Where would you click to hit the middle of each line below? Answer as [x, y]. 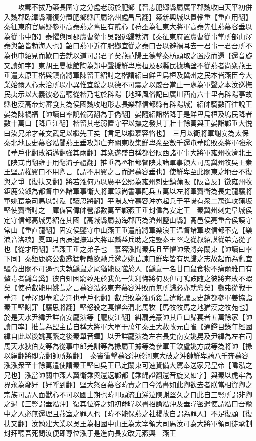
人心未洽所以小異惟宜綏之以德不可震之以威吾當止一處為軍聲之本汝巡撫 [138, 84]
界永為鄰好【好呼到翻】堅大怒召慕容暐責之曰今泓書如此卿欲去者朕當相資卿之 [128, 384]
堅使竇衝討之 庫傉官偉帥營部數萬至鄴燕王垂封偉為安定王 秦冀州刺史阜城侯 [128, 210]
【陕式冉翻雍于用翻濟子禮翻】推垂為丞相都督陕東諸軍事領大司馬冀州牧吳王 [125, 162]
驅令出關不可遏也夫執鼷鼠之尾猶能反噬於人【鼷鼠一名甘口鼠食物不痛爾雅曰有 [128, 268]
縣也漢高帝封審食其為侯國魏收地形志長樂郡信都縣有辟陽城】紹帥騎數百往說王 [128, 103]
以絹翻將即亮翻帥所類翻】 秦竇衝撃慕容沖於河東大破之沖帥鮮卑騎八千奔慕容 [126, 355]
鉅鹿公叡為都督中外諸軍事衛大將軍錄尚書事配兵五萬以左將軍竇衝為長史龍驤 [125, 191]
